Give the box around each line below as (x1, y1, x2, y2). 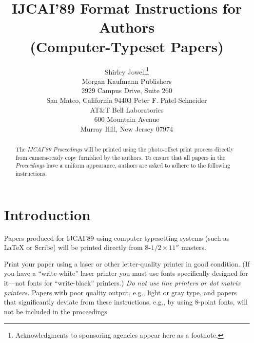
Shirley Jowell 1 (104, 65, 149, 76)
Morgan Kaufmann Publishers (81, 76, 172, 86)
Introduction (4, 204, 91, 224)
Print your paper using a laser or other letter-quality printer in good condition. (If (4, 258, 250, 268)
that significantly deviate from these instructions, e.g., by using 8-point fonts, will (4, 297, 248, 307)
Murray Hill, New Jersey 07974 (80, 123, 174, 133)
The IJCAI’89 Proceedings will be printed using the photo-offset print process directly (15, 145, 234, 153)
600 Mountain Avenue (94, 114, 159, 124)
